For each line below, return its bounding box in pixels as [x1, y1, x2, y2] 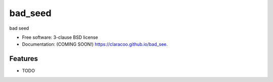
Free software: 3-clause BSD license [22, 34, 98, 40]
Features [9, 54, 38, 63]
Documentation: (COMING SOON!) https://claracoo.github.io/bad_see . [22, 41, 168, 47]
